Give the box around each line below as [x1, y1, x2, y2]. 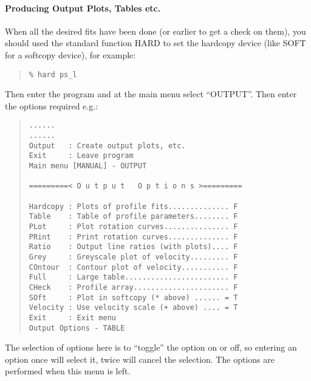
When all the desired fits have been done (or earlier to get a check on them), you [5, 24, 306, 37]
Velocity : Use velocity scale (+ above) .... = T [29, 303, 238, 312]
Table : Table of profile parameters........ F [29, 212, 238, 221]
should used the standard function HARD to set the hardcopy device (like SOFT [5, 36, 306, 49]
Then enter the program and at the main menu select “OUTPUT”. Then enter [5, 88, 297, 100]
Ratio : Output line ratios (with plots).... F [29, 242, 238, 252]
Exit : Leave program [29, 151, 134, 160]
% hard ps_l [29, 70, 77, 79]
